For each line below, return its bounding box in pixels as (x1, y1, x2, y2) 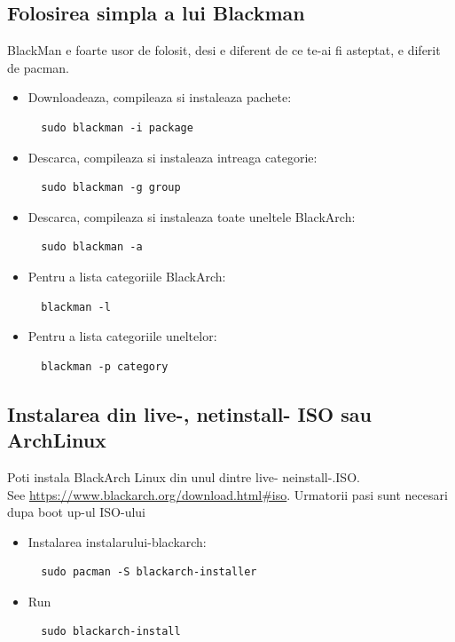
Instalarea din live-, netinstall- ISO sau (7, 400, 372, 427)
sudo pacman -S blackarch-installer (41, 566, 257, 579)
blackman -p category (41, 360, 169, 373)
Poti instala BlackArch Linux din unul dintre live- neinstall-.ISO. (7, 467, 360, 486)
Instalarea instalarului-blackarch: (27, 532, 207, 551)
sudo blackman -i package (41, 121, 193, 134)
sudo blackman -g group (41, 181, 181, 194)
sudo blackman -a (41, 241, 143, 254)
